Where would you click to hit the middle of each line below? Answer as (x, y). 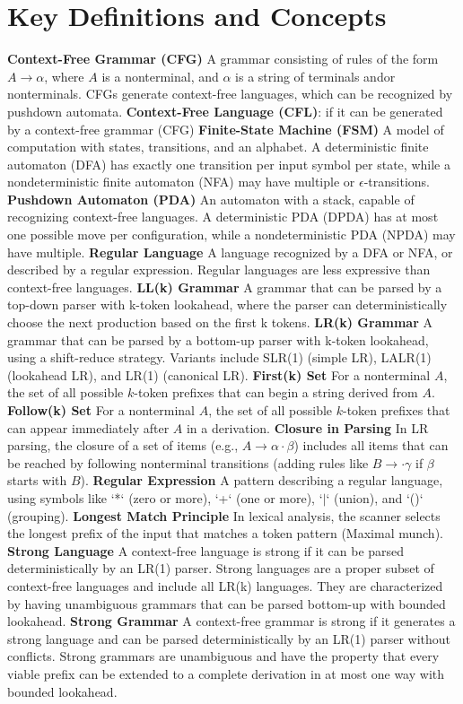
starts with (37, 480)
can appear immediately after (88, 427)
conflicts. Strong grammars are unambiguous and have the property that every (223, 656)
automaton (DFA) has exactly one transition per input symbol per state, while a (229, 164)
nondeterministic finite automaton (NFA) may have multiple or (181, 182)
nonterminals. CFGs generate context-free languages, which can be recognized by (230, 94)
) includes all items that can (371, 445)
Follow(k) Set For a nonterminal (101, 410)
